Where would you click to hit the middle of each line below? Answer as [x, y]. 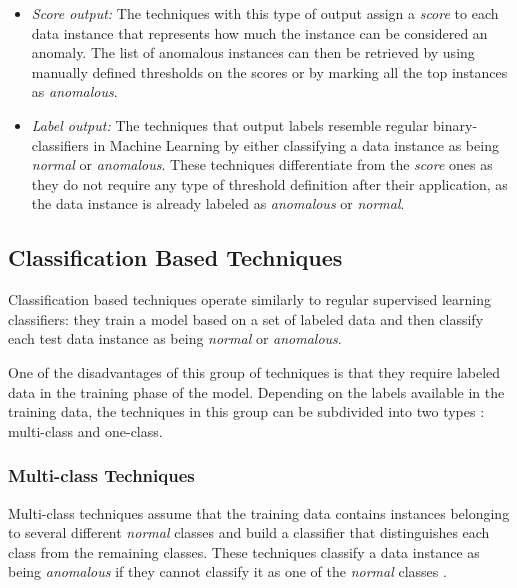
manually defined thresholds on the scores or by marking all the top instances [269, 71]
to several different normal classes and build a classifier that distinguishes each [249, 532]
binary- [455, 124]
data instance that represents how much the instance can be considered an [259, 32]
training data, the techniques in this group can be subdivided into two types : [246, 411]
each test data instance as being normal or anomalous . [175, 338]
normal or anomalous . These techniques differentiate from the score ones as [262, 164]
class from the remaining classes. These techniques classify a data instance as [244, 551]
